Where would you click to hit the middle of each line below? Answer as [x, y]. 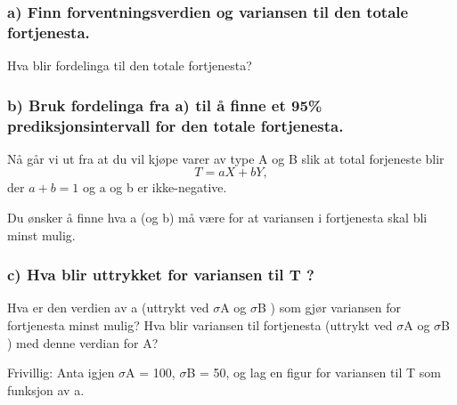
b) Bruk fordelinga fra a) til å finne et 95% [165, 105]
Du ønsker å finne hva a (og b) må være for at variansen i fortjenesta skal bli [217, 218]
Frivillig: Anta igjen [61, 373]
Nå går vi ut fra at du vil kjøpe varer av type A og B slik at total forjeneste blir [226, 158]
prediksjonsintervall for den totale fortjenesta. [175, 125]
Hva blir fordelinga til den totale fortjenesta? [130, 65]
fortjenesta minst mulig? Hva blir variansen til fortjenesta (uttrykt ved [200, 325]
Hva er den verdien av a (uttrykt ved [108, 308]
